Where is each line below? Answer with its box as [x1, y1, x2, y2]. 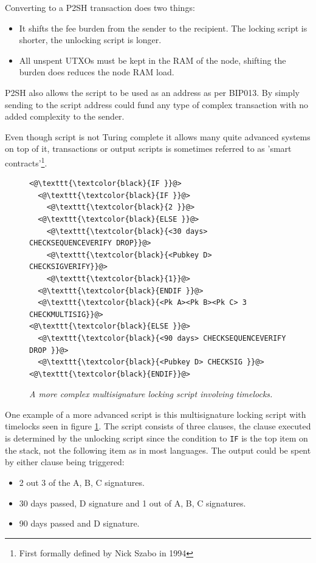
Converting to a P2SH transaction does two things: [5, 1, 195, 13]
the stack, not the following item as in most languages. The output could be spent [5, 443, 311, 456]
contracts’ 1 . [5, 154, 47, 169]
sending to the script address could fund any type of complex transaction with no [5, 98, 309, 111]
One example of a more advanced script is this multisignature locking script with [5, 408, 306, 420]
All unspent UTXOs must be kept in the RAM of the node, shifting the [19, 53, 286, 66]
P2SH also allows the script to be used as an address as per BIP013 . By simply [5, 86, 300, 98]
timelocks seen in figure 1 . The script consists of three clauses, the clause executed [5, 420, 311, 432]
